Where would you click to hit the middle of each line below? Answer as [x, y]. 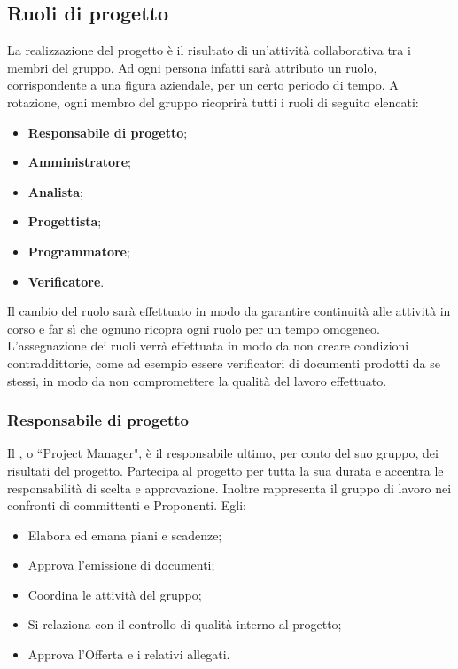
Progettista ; [65, 221]
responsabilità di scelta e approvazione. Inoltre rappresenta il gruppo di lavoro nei [229, 488]
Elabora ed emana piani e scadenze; [125, 535]
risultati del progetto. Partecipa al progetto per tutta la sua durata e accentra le [225, 470]
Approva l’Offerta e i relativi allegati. [129, 654]
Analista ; [56, 191]
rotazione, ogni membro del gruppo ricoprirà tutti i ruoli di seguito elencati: [213, 102]
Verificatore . [66, 281]
